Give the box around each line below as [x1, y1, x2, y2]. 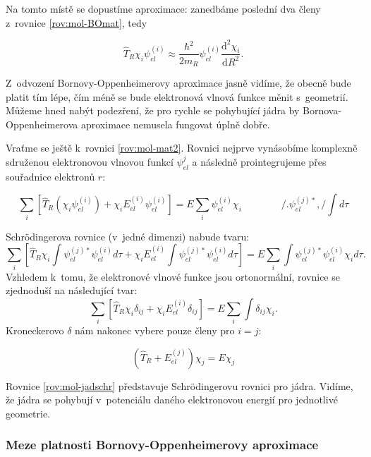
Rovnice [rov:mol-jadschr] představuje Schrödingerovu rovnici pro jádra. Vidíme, [6, 378, 353, 393]
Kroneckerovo [6, 323, 64, 338]
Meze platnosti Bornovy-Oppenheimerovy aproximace [6, 436, 319, 453]
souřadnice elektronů [6, 169, 95, 183]
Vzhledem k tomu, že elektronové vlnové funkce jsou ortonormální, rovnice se [6, 269, 340, 284]
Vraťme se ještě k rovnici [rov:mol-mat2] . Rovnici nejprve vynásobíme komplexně [6, 140, 358, 155]
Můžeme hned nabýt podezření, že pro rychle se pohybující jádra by [6, 103, 300, 118]
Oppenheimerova [6, 116, 78, 131]
